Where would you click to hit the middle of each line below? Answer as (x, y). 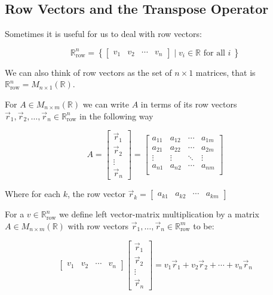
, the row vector (96, 194)
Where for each (33, 194)
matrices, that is (226, 72)
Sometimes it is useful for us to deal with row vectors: (103, 34)
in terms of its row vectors (189, 104)
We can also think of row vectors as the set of (88, 72)
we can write (106, 104)
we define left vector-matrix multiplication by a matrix (159, 214)
